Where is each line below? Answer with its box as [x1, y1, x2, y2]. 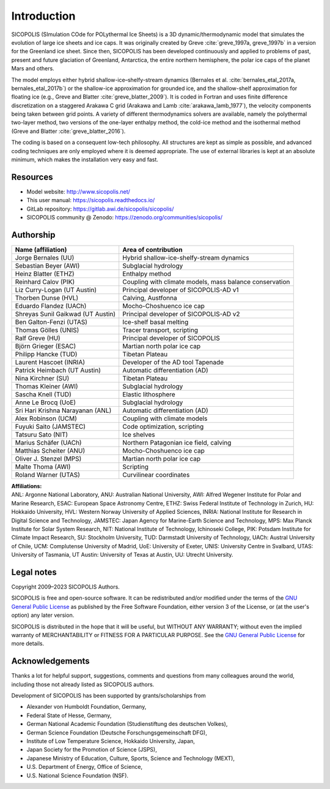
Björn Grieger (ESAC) [15, 342, 76, 350]
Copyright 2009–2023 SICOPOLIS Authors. [11, 583, 120, 591]
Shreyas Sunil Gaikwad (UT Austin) [15, 310, 116, 318]
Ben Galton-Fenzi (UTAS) [15, 318, 88, 326]
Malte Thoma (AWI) [15, 462, 71, 471]
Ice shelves [122, 431, 155, 439]
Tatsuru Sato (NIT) [15, 431, 68, 439]
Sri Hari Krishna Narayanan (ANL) [15, 406, 112, 415]
